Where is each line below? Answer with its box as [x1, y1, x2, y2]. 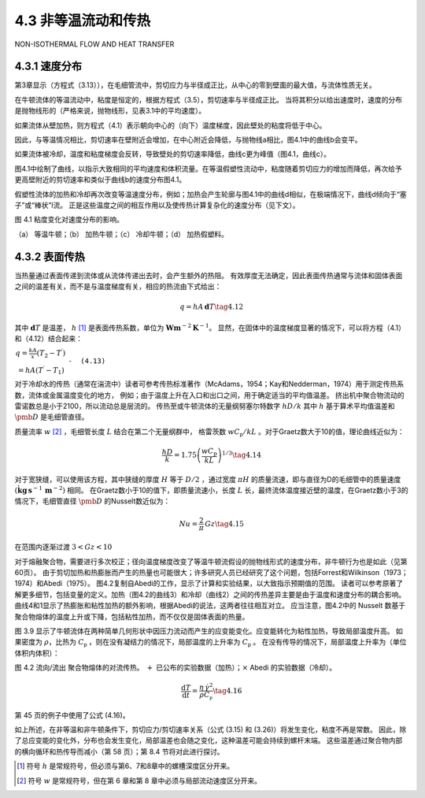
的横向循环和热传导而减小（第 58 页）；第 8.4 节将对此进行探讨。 [14, 747, 224, 756]
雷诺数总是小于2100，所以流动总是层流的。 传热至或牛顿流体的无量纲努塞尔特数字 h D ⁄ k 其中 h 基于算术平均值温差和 [14, 402, 395, 410]
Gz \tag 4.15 [205, 519, 244, 528]
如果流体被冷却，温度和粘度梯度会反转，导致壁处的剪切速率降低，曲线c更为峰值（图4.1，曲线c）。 [14, 150, 331, 159]
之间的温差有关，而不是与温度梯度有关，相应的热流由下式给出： [14, 282, 222, 291]
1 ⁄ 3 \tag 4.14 [221, 449, 261, 460]
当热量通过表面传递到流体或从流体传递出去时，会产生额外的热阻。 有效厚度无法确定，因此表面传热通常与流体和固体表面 [14, 270, 403, 280]
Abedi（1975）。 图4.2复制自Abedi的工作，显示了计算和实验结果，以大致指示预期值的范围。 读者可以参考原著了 [43, 579, 404, 588]
